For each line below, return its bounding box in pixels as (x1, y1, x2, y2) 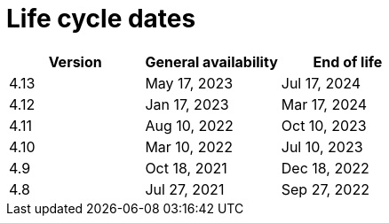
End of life (313, 52, 383, 71)
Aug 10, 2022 (145, 116, 234, 135)
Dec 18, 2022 (281, 158, 369, 177)
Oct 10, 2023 (281, 116, 367, 135)
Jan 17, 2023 (145, 95, 229, 113)
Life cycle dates (6, 4, 196, 34)
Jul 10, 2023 (281, 137, 363, 156)
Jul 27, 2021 (145, 180, 225, 198)
